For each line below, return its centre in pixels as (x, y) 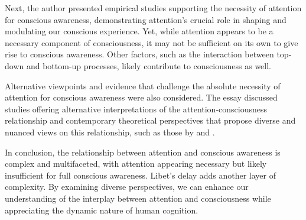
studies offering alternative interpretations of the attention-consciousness (136, 109)
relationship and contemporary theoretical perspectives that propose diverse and (150, 120)
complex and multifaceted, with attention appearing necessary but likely (136, 164)
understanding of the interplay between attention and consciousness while (138, 198)
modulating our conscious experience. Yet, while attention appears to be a (139, 31)
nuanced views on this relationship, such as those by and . (110, 132)
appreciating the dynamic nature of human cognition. (102, 210)
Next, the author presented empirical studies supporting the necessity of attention (153, 8)
